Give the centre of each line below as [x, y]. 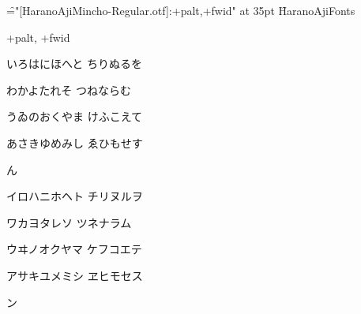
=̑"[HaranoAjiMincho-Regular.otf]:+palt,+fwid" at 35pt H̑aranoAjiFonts [181, 10]
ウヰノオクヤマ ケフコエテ [74, 249]
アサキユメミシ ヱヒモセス [75, 275]
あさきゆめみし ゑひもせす [75, 142]
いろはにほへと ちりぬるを [74, 64]
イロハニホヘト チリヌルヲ [75, 196]
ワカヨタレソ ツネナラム [69, 222]
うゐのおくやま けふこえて [74, 116]
